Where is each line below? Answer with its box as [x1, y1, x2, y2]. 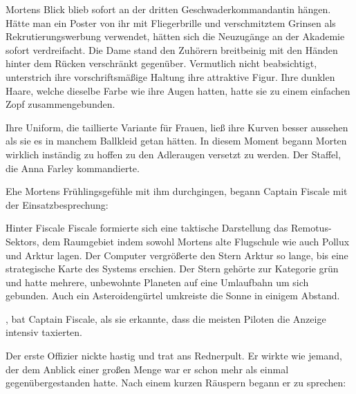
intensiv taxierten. [6, 325, 82, 339]
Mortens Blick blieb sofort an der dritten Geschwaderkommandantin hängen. [6, 2, 331, 16]
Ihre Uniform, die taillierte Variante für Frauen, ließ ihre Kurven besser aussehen [6, 120, 348, 134]
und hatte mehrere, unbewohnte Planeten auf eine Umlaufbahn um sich [6, 274, 309, 289]
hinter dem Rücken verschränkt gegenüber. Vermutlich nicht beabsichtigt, [6, 56, 317, 71]
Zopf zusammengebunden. [6, 97, 115, 111]
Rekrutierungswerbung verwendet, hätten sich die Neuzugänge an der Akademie [6, 29, 345, 44]
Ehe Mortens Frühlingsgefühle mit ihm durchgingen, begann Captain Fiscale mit [6, 184, 348, 198]
